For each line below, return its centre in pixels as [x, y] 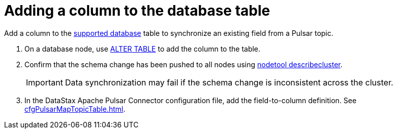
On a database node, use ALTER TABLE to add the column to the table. [143, 49]
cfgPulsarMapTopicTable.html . [75, 109]
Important [44, 82]
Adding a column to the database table [137, 11]
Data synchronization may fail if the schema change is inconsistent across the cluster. [229, 82]
